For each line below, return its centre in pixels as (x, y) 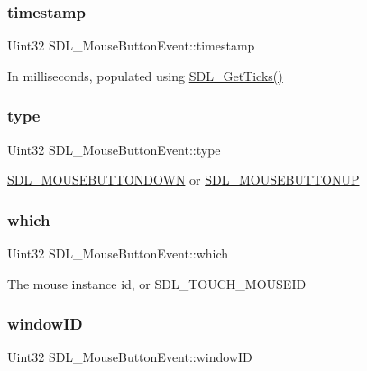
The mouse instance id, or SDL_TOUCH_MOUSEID (157, 283)
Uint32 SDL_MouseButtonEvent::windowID (130, 357)
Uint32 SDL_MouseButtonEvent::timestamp (131, 45)
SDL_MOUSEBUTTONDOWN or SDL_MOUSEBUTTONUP (183, 180)
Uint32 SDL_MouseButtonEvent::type (114, 149)
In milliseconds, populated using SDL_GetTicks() (145, 75)
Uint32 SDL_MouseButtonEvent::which (118, 253)
